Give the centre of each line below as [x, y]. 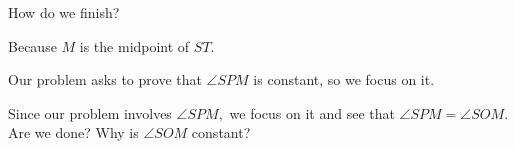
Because [32, 45]
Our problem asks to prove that [105, 79]
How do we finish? [64, 12]
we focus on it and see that [312, 112]
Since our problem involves [90, 112]
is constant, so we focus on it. [344, 79]
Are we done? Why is [73, 132]
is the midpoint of [134, 45]
